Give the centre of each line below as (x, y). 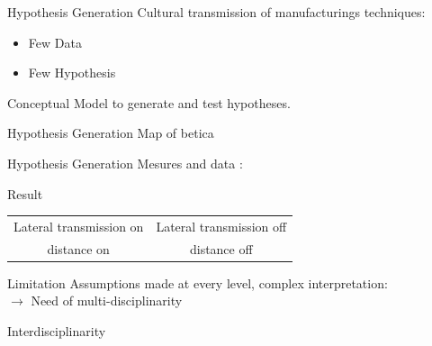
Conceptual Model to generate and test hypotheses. (149, 102)
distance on (78, 248)
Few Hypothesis (72, 73)
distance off (221, 248)
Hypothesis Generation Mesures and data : (125, 163)
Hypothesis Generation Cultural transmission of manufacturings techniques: (216, 12)
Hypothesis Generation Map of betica (111, 133)
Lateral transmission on (79, 226)
